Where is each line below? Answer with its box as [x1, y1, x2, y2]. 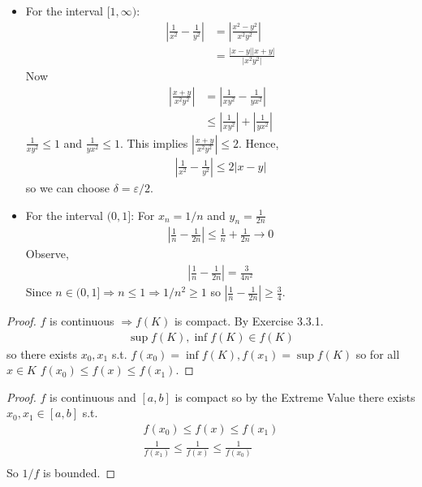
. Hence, [238, 134, 279, 151]
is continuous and [50, 388, 136, 405]
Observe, [25, 245, 69, 262]
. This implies [119, 134, 188, 151]
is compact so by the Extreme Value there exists [174, 388, 416, 405]
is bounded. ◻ [42, 463, 116, 481]
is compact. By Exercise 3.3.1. [174, 312, 324, 330]
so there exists [6, 345, 77, 362]
